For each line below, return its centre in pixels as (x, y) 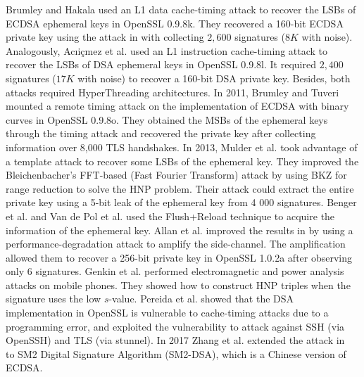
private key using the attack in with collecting (105, 37)
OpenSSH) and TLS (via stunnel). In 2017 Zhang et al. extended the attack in (175, 340)
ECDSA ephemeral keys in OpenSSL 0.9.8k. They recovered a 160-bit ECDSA (175, 23)
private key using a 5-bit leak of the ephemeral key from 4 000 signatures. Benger (181, 202)
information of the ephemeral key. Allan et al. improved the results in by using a (180, 230)
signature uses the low (54, 299)
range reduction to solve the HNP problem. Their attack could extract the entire (180, 188)
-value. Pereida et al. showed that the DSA (201, 299)
